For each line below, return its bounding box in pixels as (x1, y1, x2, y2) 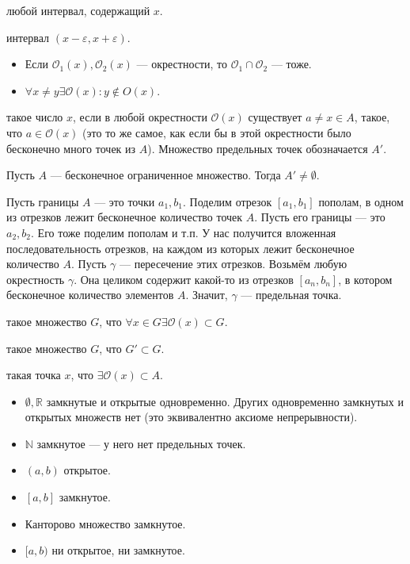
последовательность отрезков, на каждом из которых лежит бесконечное (6, 240, 355, 256)
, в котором (338, 270, 393, 287)
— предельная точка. (241, 286, 342, 303)
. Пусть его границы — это (254, 209, 385, 225)
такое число (6, 109, 63, 125)
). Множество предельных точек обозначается (147, 140, 368, 156)
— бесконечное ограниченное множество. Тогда (50, 167, 281, 183)
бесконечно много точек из (6, 140, 136, 156)
